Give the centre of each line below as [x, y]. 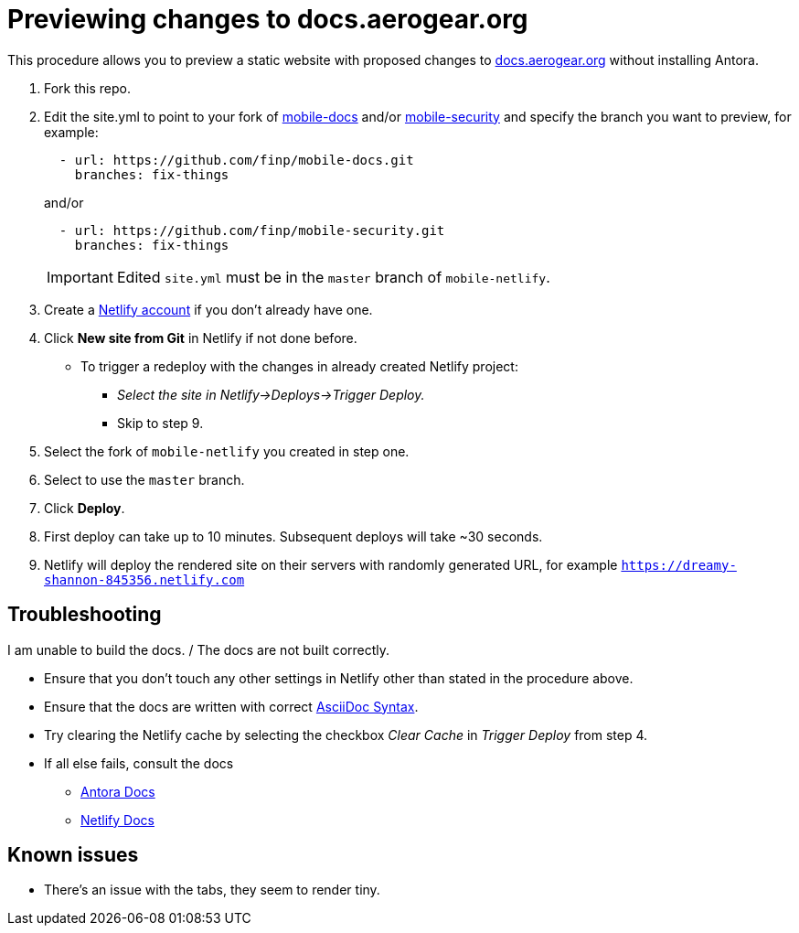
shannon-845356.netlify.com [144, 579]
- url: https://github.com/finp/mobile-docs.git [236, 160]
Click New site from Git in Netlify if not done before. [201, 338]
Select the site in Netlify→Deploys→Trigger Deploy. [271, 394]
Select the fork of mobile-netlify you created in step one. [227, 451]
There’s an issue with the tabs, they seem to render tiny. [212, 890]
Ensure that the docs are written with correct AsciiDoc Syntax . [231, 706]
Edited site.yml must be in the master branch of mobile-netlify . [333, 277]
